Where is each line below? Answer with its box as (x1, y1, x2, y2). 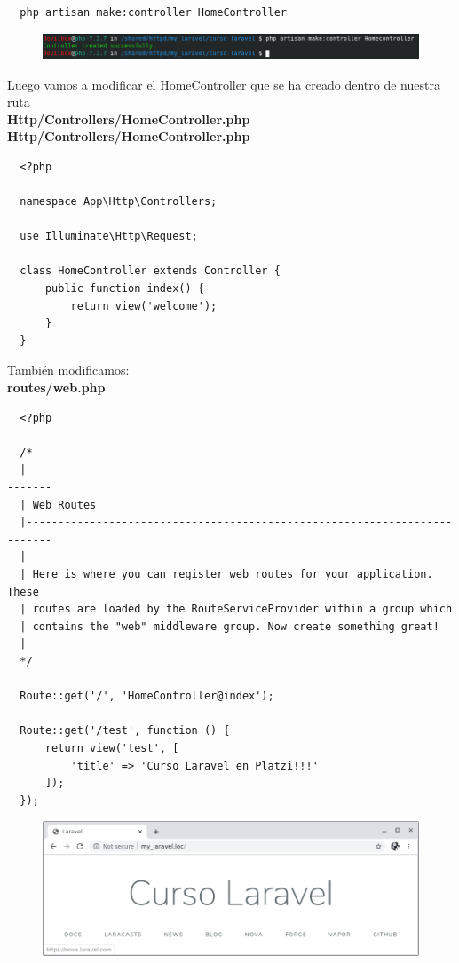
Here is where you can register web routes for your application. (32, 567, 433, 580)
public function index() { (44, 282, 204, 296)
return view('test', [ (44, 741, 179, 754)
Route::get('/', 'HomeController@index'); (20, 690, 274, 703)
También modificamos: (7, 360, 130, 379)
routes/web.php (7, 378, 106, 397)
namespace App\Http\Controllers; (20, 195, 218, 209)
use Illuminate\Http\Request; (20, 230, 198, 243)
